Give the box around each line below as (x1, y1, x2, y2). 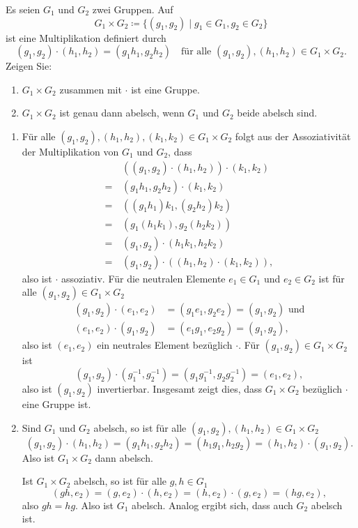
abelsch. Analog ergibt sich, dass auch (132, 497, 293, 512)
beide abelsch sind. (237, 105, 318, 120)
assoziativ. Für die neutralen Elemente (61, 271, 226, 285)
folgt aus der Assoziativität (235, 128, 351, 143)
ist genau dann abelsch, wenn (59, 105, 185, 120)
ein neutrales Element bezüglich (97, 338, 233, 352)
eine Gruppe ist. (22, 397, 91, 411)
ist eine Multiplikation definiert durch (6, 30, 166, 45)
